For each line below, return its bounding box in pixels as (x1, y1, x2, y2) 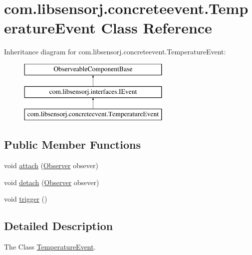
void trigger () (4, 194, 47, 204)
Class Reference (101, 17, 212, 38)
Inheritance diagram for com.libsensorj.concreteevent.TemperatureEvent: (4, 46, 226, 57)
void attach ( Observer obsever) (4, 160, 98, 171)
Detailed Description (4, 218, 113, 234)
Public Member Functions (4, 137, 141, 152)
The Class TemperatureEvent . (4, 242, 96, 252)
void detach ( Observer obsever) (4, 177, 99, 187)
